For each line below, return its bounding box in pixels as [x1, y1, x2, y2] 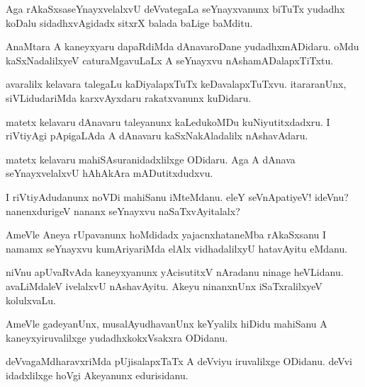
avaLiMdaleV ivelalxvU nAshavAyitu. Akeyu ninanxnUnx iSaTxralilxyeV [6, 278, 322, 293]
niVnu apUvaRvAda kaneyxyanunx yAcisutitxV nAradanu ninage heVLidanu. [6, 265, 344, 279]
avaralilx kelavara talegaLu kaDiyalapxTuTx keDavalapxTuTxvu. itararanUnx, [6, 76, 347, 91]
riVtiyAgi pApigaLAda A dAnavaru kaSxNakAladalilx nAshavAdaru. [6, 128, 308, 143]
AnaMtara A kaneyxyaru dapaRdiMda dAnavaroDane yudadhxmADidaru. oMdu [6, 39, 359, 54]
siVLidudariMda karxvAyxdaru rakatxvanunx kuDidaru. [6, 90, 252, 105]
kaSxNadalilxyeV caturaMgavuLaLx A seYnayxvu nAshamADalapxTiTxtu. [6, 52, 334, 67]
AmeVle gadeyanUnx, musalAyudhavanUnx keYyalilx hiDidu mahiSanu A [6, 316, 327, 331]
